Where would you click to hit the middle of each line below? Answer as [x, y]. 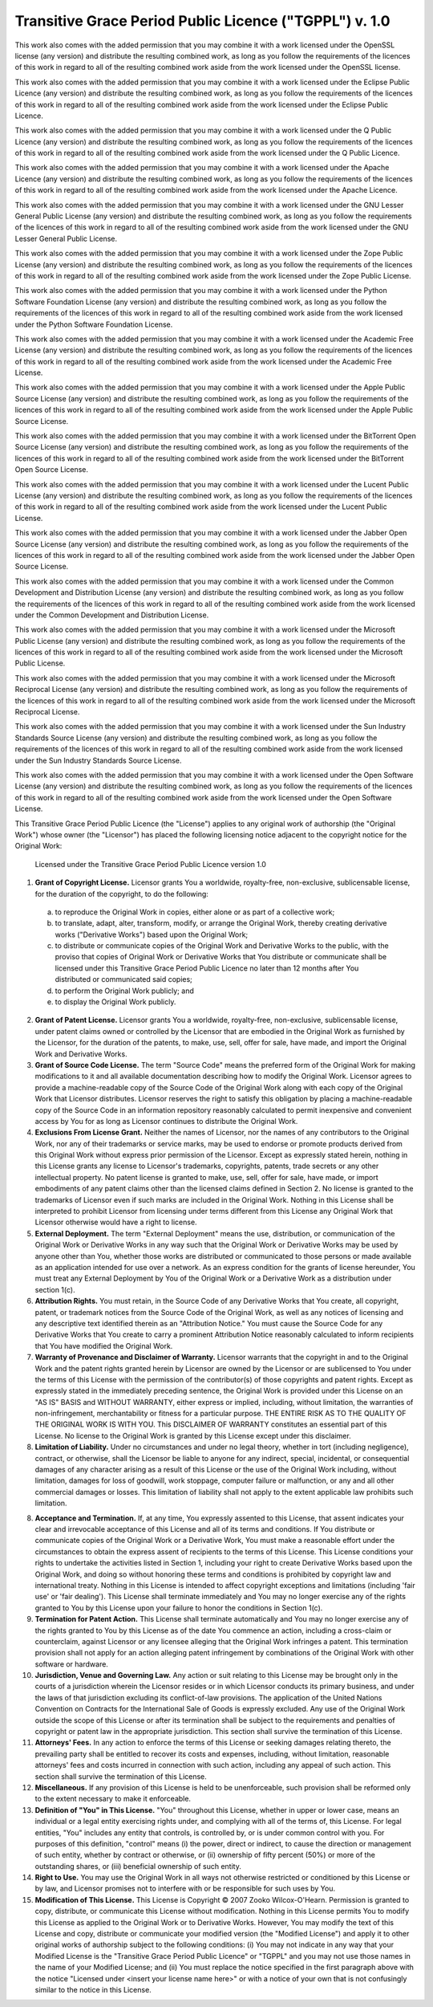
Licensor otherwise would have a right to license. [116, 1222]
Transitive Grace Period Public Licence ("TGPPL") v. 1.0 [202, 21]
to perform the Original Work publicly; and [124, 991]
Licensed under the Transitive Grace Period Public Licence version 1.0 [150, 864]
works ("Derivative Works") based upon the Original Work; [152, 934]
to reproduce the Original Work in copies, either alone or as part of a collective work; [195, 912]
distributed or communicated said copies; [123, 979]
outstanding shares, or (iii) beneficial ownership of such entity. [138, 1866]
